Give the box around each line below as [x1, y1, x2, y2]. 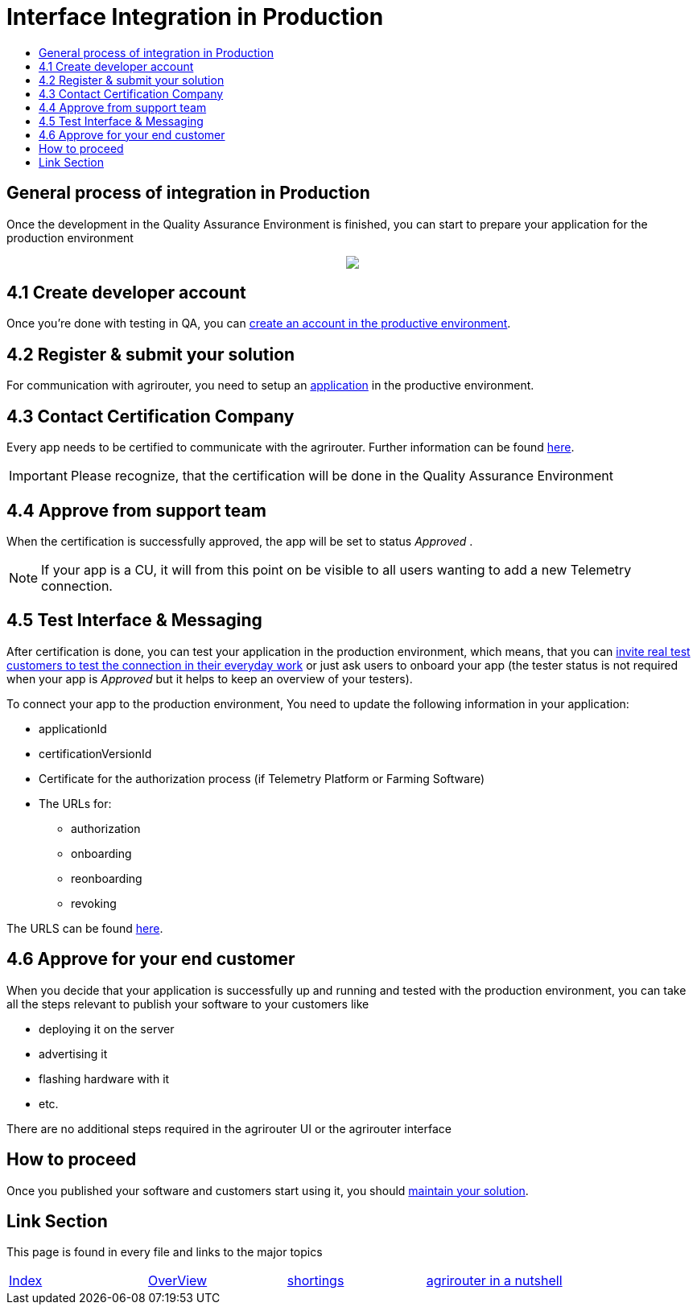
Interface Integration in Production [6, 3, 384, 31]
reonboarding [71, 871, 142, 885]
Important [9, 468, 68, 484]
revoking [71, 896, 117, 910]
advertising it [39, 1046, 108, 1061]
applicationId [39, 721, 107, 736]
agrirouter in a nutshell [426, 1272, 563, 1289]
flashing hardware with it [39, 1071, 170, 1086]
